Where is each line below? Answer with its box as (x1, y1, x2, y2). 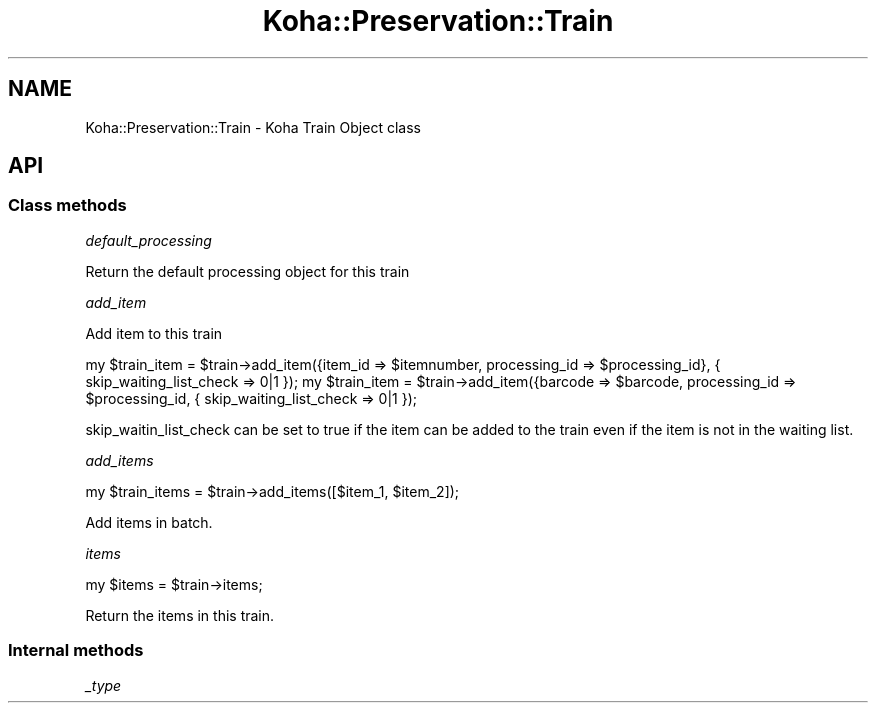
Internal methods (8, 640, 144, 661)
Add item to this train (85, 324, 223, 342)
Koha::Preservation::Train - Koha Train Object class (85, 118, 421, 136)
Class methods (8, 195, 127, 216)
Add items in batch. (85, 513, 213, 531)
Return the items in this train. (85, 606, 275, 624)
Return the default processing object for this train (85, 262, 410, 280)
